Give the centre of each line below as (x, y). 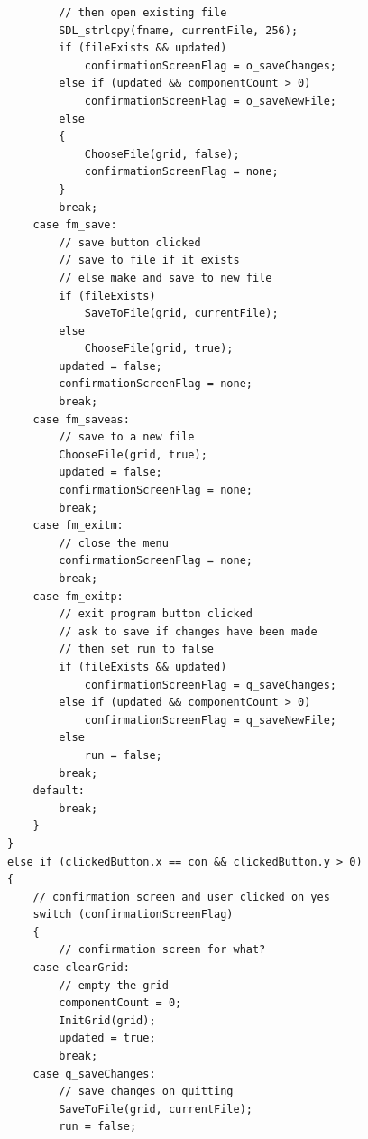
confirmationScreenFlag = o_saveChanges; (211, 65)
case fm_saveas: (81, 419)
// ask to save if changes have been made (188, 631)
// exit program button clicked (156, 614)
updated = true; (107, 1038)
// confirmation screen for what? (162, 950)
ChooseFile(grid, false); (162, 154)
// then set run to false (136, 649)
